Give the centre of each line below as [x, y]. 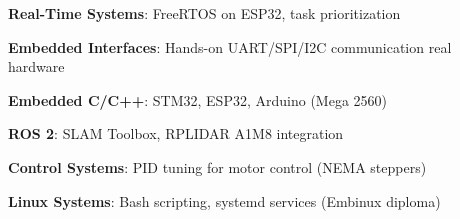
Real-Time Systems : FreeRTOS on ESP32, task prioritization [204, 13]
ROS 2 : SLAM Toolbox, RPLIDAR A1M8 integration [176, 133]
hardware [36, 66]
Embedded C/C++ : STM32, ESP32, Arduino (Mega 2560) [197, 99]
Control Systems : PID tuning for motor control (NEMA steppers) [217, 166]
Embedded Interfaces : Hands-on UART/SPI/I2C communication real [230, 46]
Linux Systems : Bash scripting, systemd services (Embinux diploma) [224, 200]
